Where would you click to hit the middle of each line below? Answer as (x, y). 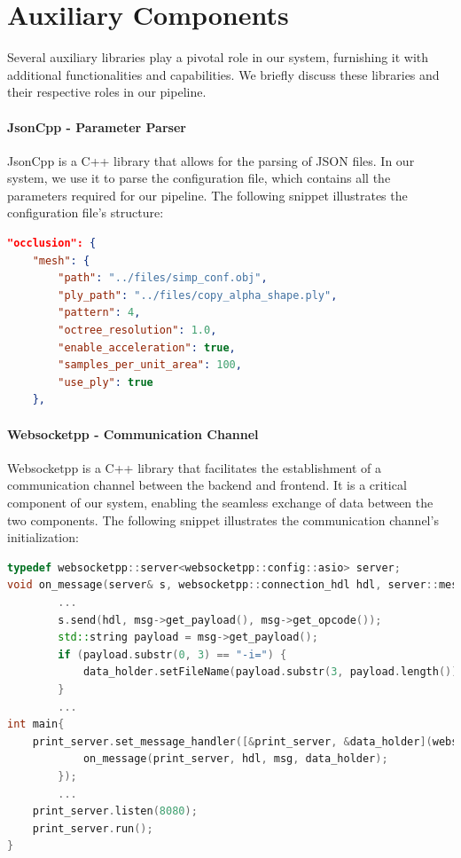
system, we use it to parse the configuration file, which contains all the (199, 178)
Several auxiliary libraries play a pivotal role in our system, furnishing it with (218, 57)
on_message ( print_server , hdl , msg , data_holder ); (235, 759)
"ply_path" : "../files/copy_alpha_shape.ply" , (198, 295)
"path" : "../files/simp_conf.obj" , (163, 278)
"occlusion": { (52, 244)
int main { (36, 724)
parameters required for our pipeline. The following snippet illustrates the (207, 195)
